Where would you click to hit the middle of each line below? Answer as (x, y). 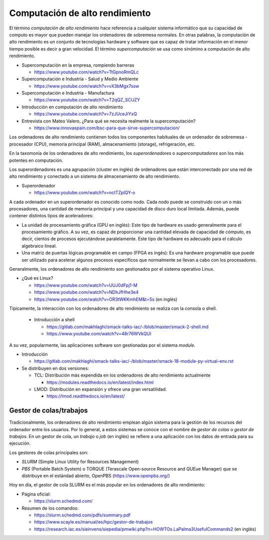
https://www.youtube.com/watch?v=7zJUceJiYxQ (85, 114)
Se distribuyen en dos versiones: (55, 368)
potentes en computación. (36, 160)
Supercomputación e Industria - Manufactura (68, 93)
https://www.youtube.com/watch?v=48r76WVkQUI (99, 334)
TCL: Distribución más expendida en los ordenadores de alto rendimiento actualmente (122, 375)
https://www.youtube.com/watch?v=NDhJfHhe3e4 (86, 292)
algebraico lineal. (39, 246)
